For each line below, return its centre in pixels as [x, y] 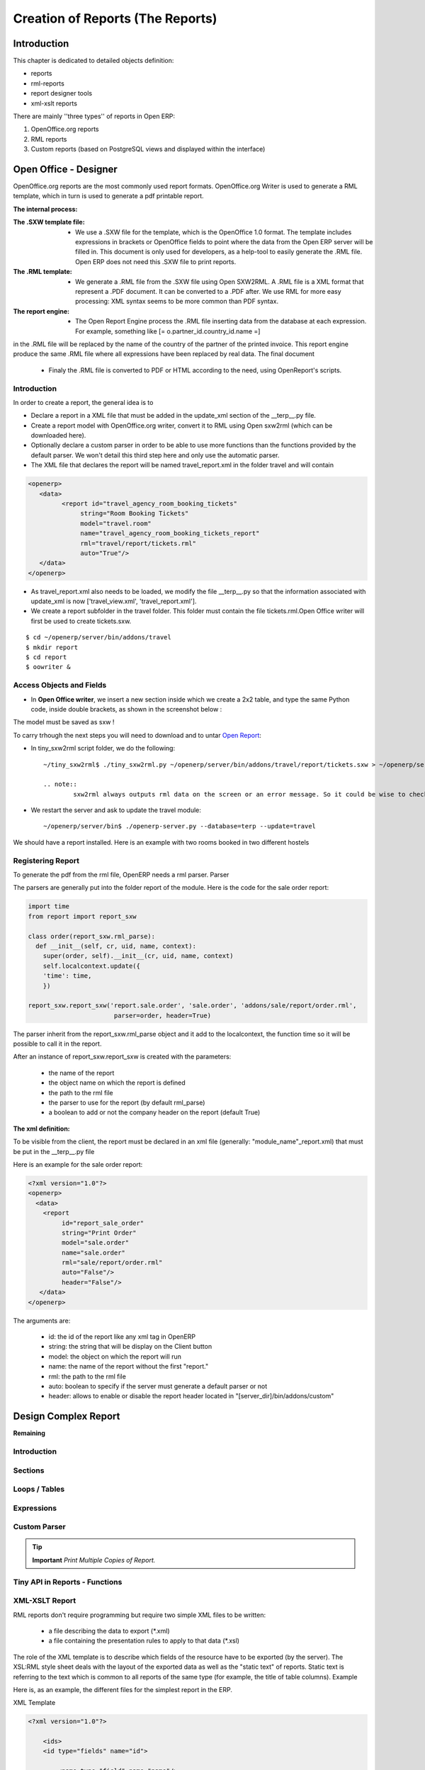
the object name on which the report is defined [117, 1083]
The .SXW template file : [49, 222]
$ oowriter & [48, 667]
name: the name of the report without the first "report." [129, 1366]
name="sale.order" [93, 1252]
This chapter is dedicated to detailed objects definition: [93, 61]
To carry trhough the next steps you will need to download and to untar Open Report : [137, 735]
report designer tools [61, 93]
